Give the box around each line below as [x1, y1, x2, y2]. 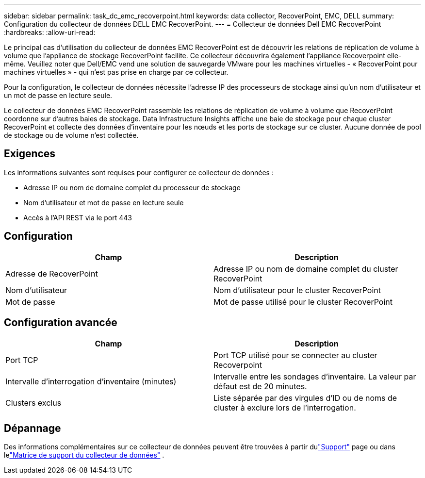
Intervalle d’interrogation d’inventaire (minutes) [5, 376, 177, 386]
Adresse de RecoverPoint [5, 268, 98, 279]
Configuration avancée [4, 316, 117, 329]
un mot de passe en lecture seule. [4, 91, 113, 99]
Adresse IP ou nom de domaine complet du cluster [213, 264, 398, 274]
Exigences [4, 148, 56, 160]
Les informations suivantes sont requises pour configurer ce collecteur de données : [4, 168, 274, 177]
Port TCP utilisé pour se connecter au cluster [213, 350, 377, 360]
